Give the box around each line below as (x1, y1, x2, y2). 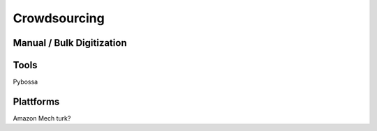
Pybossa (13, 77, 38, 86)
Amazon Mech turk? (13, 114, 71, 122)
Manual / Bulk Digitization (13, 37, 127, 49)
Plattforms (13, 95, 60, 107)
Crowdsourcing (13, 10, 105, 26)
